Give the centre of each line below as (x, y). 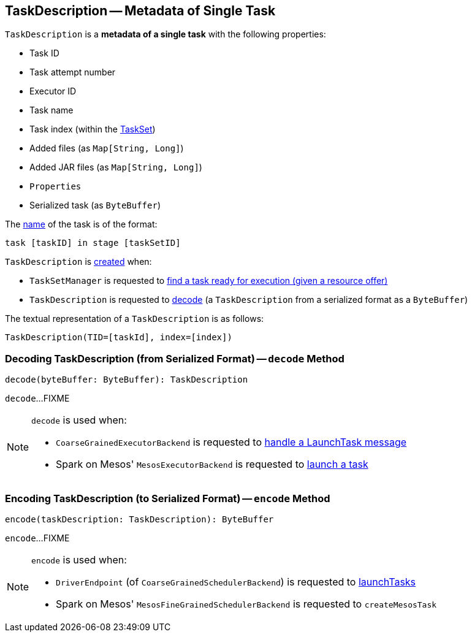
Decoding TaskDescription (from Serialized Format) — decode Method (175, 358)
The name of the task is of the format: (81, 224)
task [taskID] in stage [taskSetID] (93, 243)
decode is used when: (79, 420)
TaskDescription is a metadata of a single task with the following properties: (166, 34)
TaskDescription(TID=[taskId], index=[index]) (119, 338)
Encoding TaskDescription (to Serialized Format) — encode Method (168, 498)
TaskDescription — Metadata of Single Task (140, 11)
